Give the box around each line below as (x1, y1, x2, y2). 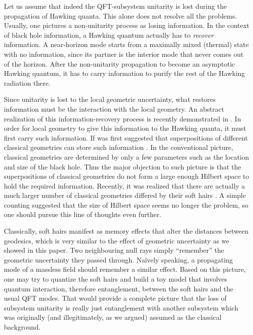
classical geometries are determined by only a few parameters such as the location (4, 151, 249, 162)
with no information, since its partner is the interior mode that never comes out (4, 48, 244, 59)
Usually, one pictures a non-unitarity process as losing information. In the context (4, 20, 250, 30)
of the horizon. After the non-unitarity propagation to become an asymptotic (4, 58, 235, 69)
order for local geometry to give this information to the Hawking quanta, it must (4, 123, 247, 133)
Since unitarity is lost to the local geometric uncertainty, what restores (4, 94, 216, 104)
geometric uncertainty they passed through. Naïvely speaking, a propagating (4, 254, 233, 264)
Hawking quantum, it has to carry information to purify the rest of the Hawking (4, 68, 245, 78)
